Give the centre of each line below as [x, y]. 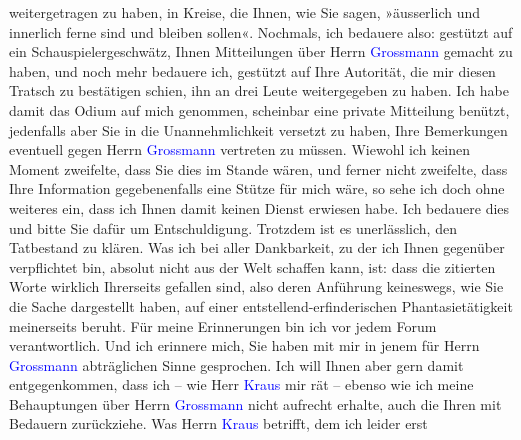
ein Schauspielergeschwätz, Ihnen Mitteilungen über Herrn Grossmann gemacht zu [261, 51]
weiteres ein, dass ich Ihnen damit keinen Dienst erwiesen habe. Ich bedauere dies [259, 207]
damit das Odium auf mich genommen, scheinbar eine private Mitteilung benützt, [259, 109]
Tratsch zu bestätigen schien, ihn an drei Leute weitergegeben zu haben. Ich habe [259, 90]
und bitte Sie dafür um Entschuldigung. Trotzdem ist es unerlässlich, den [233, 227]
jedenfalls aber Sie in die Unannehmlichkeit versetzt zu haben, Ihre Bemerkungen [258, 129]
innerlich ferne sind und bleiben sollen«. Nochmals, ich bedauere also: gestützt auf [261, 31]
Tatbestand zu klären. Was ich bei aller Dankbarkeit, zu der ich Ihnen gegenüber [257, 247]
